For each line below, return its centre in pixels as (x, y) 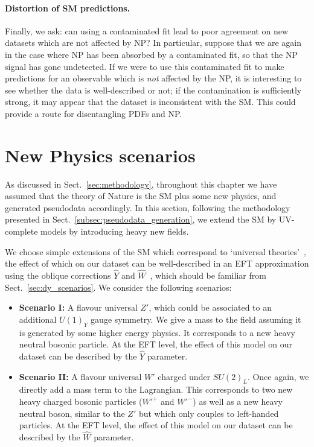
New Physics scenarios (100, 155)
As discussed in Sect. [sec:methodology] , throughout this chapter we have (141, 184)
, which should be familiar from (208, 275)
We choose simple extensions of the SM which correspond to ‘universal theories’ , (155, 251)
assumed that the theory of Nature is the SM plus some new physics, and (141, 196)
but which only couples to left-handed (209, 413)
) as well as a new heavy (238, 401)
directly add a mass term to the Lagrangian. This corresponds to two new (156, 389)
